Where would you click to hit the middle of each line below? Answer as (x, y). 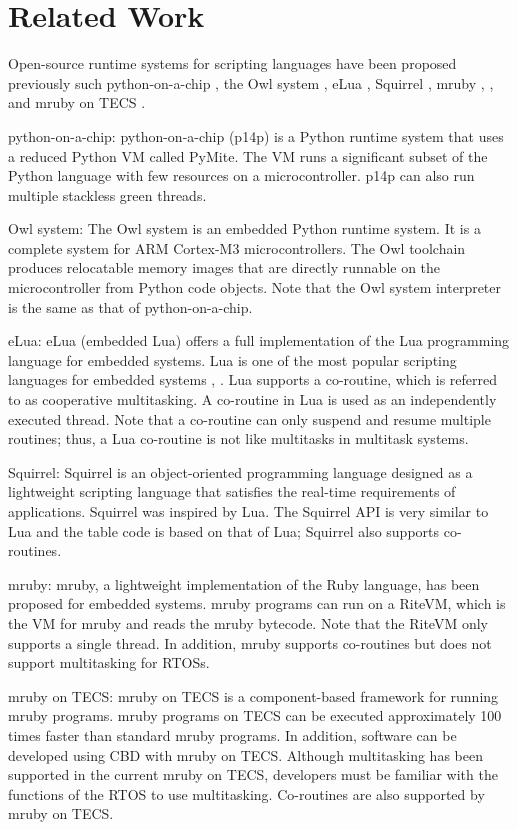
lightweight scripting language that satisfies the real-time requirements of (232, 491)
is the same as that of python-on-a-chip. (130, 306)
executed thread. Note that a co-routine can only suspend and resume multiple (249, 418)
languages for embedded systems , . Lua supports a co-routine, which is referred (253, 379)
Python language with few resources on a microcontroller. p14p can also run (241, 175)
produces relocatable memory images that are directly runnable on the (224, 267)
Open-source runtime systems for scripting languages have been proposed (232, 63)
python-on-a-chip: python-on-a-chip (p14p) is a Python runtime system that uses (256, 135)
